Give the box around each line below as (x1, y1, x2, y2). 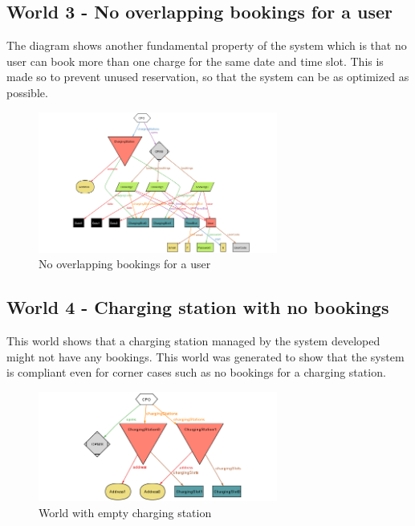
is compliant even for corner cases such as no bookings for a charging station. (6, 364, 386, 381)
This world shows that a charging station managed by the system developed (6, 332, 380, 349)
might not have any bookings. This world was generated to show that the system (6, 348, 405, 365)
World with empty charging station (39, 504, 212, 520)
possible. (6, 84, 48, 100)
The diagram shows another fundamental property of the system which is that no (6, 37, 407, 54)
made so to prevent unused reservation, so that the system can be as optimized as (6, 68, 409, 85)
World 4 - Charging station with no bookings (6, 295, 389, 320)
